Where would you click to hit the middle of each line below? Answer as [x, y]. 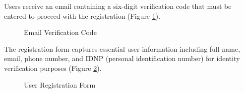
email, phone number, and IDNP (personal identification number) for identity [122, 58]
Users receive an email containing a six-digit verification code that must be [118, 6]
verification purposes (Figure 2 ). [53, 68]
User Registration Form [60, 84]
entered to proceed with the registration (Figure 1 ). [82, 15]
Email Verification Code [60, 32]
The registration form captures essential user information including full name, [122, 48]
